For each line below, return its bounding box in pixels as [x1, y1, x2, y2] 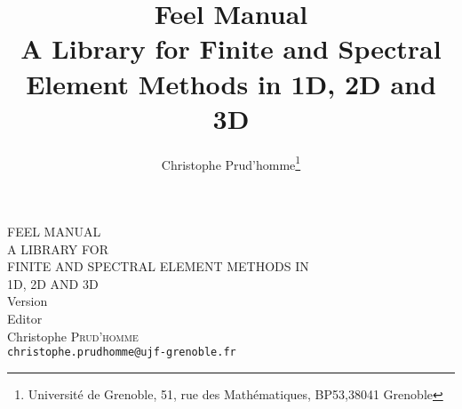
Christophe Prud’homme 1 [161, 152, 301, 173]
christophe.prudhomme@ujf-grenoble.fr [7, 346, 236, 359]
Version [7, 292, 48, 310]
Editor [7, 309, 43, 327]
